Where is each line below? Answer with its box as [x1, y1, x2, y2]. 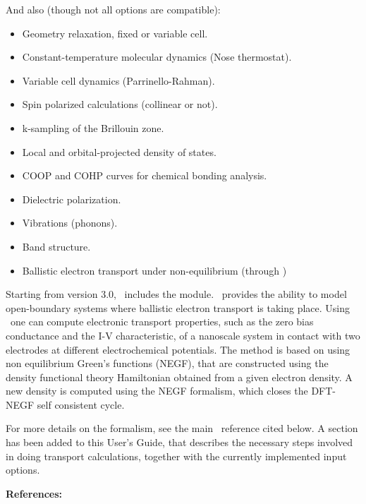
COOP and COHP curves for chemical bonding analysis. [22, 168, 267, 183]
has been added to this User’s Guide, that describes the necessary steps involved [6, 435, 353, 450]
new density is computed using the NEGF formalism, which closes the [6, 383, 308, 398]
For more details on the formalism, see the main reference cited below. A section [6, 421, 358, 436]
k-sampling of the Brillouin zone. [22, 120, 164, 135]
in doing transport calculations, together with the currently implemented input [6, 448, 347, 463]
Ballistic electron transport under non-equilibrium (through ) [22, 263, 287, 277]
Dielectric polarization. [22, 191, 121, 206]
